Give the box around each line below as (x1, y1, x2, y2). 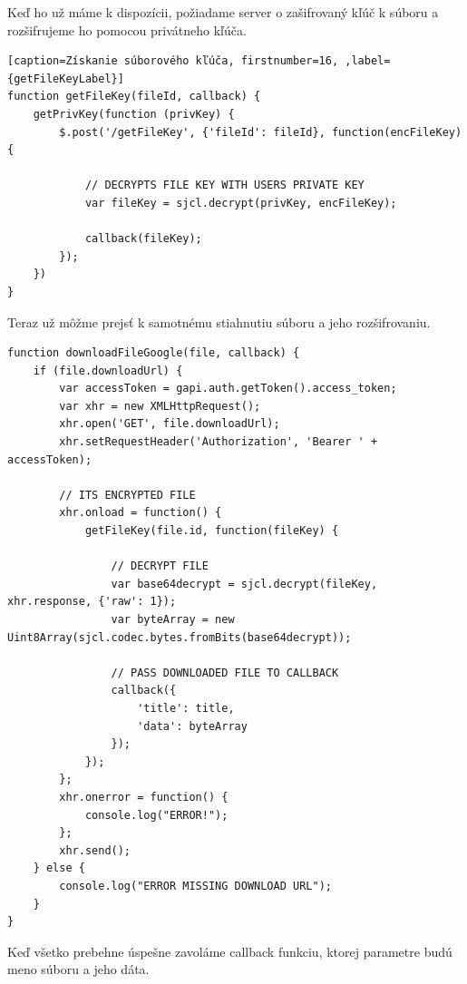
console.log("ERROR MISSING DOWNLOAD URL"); (59, 879, 332, 892)
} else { (33, 862, 85, 875)
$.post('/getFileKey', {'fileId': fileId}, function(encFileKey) (59, 125, 462, 139)
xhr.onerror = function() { (59, 790, 229, 804)
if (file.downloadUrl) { (33, 364, 183, 377)
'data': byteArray (137, 719, 248, 733)
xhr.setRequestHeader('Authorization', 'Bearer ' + (59, 435, 378, 449)
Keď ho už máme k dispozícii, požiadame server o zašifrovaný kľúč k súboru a (7, 3, 439, 21)
